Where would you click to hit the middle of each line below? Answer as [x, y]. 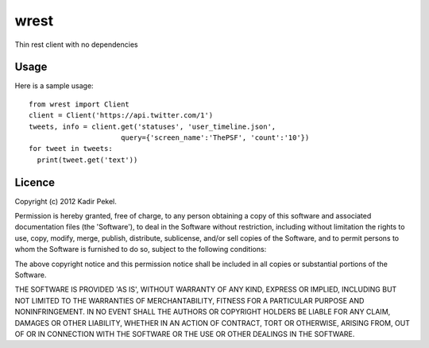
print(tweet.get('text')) [87, 160]
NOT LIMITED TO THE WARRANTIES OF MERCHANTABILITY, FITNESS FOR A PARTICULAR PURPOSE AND [189, 300]
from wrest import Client [79, 104]
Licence [35, 182]
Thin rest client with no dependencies [76, 44]
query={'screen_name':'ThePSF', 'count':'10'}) [215, 138]
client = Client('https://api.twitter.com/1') [121, 116]
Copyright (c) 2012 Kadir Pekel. [66, 201]
